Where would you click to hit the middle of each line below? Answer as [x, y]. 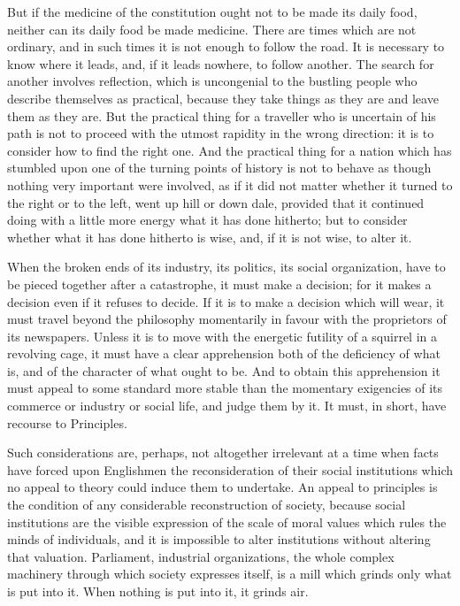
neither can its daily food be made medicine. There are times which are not [212, 29]
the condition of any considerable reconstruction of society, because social [207, 505]
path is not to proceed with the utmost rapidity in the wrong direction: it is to [221, 133]
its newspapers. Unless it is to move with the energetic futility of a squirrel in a [222, 336]
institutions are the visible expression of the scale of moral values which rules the [227, 522]
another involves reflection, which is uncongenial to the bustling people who [212, 81]
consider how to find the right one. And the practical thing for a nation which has [230, 150]
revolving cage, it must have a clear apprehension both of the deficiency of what [224, 353]
